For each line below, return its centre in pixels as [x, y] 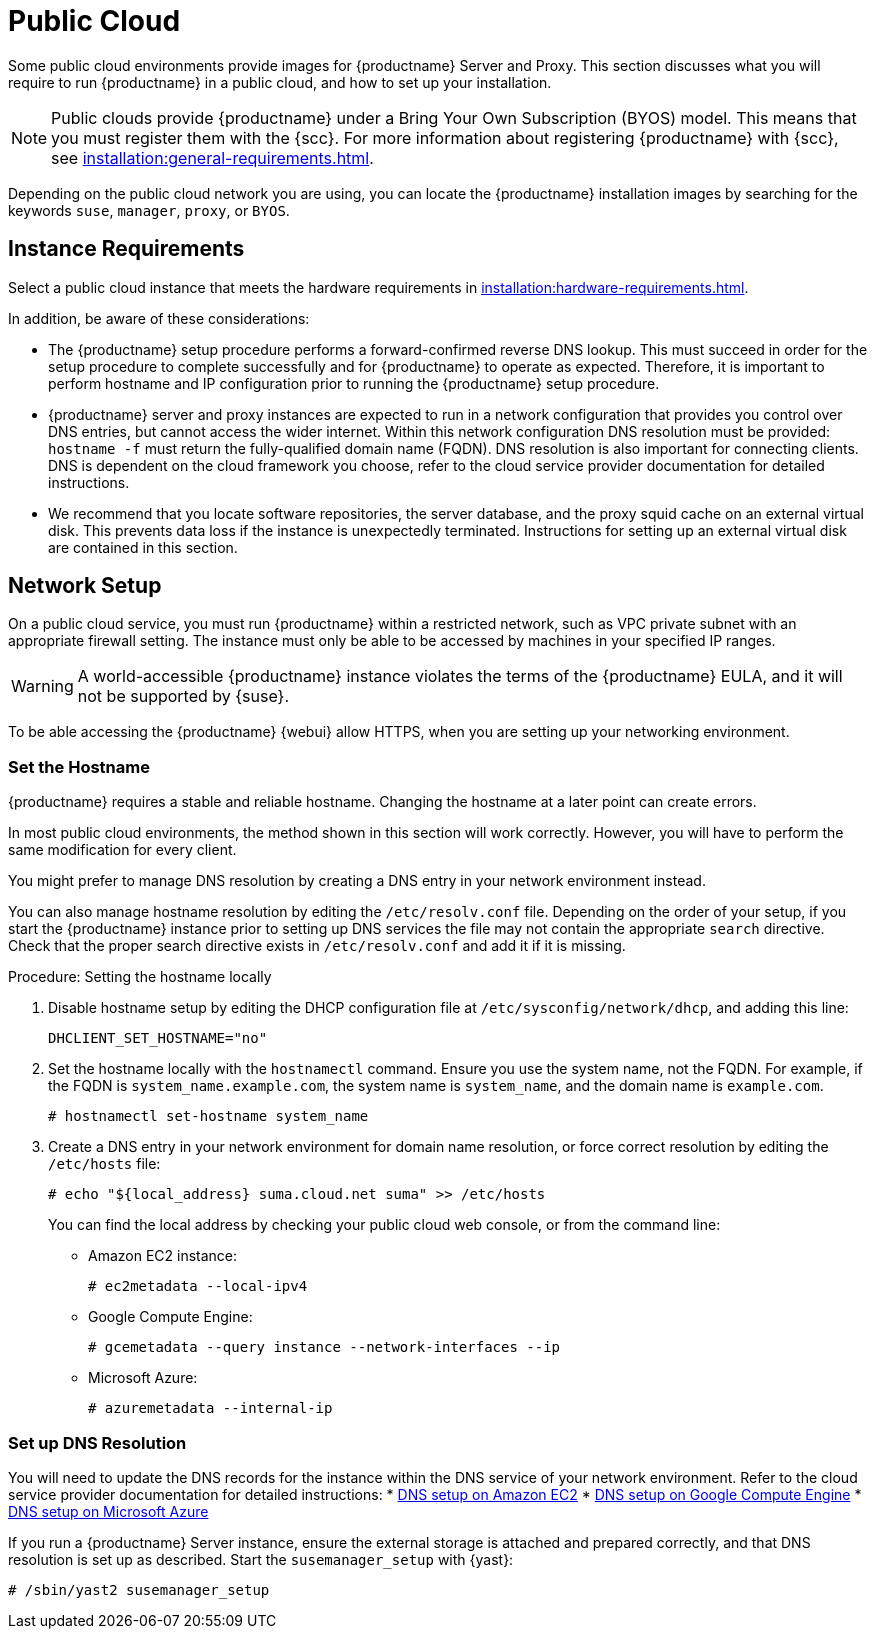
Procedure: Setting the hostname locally [140, 977]
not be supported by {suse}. [183, 696]
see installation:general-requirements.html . [212, 157]
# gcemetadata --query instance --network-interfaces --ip [324, 1347]
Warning [42, 686]
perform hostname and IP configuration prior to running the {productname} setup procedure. [354, 383]
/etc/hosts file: [104, 1164]
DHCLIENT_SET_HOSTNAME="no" [158, 1038]
